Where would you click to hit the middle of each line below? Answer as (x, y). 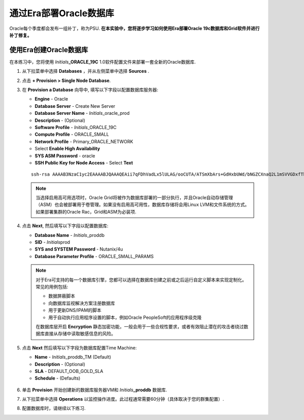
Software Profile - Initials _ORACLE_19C (75, 127)
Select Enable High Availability (67, 149)
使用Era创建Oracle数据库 (49, 50)
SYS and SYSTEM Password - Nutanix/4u (79, 249)
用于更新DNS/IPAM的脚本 (75, 310)
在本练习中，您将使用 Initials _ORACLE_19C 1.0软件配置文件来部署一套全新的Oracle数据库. (103, 62)
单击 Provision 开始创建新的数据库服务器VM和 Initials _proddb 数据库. (94, 390)
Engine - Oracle (51, 99)
